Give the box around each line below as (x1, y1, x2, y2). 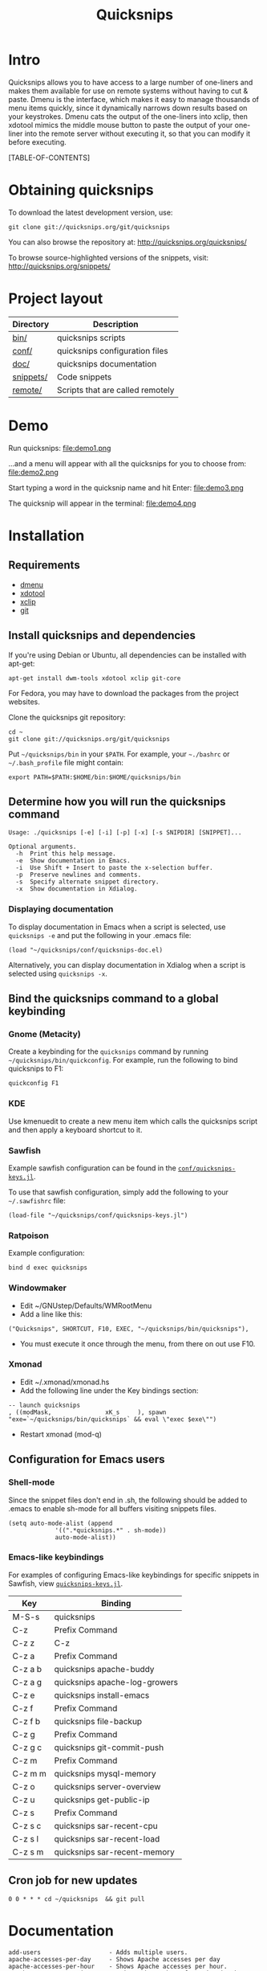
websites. (8, 697, 40, 707)
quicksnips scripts (56, 332, 126, 343)
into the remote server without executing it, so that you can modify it (24, 129, 251, 138)
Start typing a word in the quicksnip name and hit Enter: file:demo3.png (8, 482, 245, 492)
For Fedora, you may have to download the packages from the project (8, 688, 239, 698)
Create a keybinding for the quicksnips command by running (8, 1047, 208, 1056)
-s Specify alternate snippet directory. (15, 878, 160, 886)
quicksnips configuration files (56, 345, 168, 356)
